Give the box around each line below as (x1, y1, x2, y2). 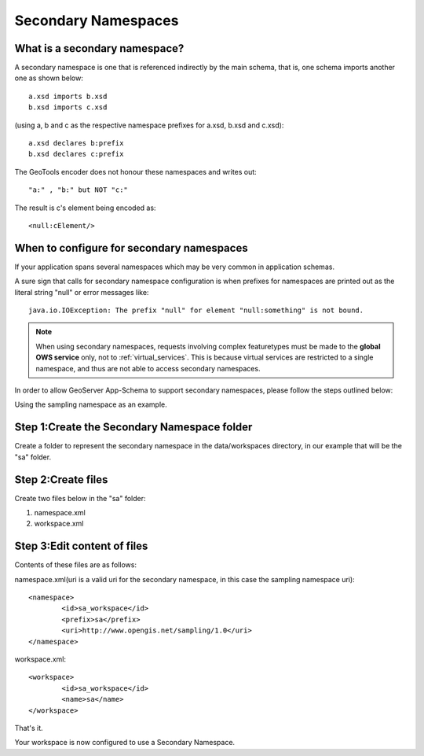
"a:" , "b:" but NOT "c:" (28, 186, 129, 194)
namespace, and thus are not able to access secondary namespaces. (35, 363, 261, 373)
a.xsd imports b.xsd (28, 91, 108, 101)
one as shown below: (14, 73, 84, 83)
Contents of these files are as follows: (14, 560, 137, 570)
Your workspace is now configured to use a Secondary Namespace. (14, 738, 236, 747)
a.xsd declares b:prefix (28, 138, 124, 148)
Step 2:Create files (14, 473, 108, 486)
